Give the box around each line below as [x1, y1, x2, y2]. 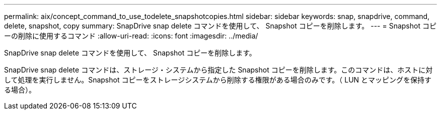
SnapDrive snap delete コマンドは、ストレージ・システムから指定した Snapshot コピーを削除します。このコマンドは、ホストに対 [4, 65, 433, 74]
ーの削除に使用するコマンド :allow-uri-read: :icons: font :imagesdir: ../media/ [4, 31, 258, 40]
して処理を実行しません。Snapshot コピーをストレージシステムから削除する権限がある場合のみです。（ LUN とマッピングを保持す [4, 75, 432, 84]
